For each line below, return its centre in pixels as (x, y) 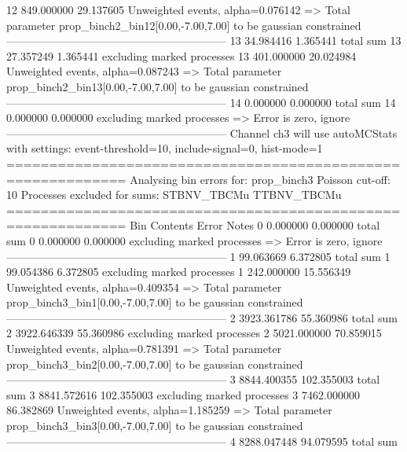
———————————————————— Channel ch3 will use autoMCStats (202, 132)
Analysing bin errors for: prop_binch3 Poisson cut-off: (260, 179)
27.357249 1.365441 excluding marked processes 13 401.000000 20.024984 (181, 55)
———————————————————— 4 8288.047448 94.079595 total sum (202, 441)
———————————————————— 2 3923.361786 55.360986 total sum (202, 317)
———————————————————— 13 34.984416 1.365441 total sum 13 (204, 40)
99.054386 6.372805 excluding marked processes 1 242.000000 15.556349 (179, 272)
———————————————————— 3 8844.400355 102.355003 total (193, 379)
